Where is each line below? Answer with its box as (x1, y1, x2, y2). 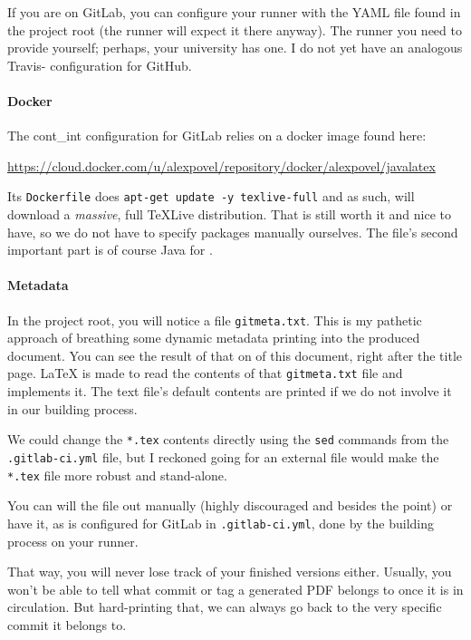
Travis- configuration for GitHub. (7, 55, 192, 74)
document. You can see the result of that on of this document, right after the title (7, 345, 463, 364)
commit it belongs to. (7, 615, 127, 634)
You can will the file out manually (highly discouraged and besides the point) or (7, 496, 453, 515)
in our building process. (7, 399, 138, 418)
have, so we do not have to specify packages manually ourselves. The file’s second (7, 222, 458, 241)
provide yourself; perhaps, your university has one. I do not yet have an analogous (7, 38, 463, 57)
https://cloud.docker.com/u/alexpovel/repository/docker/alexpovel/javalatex (7, 156, 436, 175)
